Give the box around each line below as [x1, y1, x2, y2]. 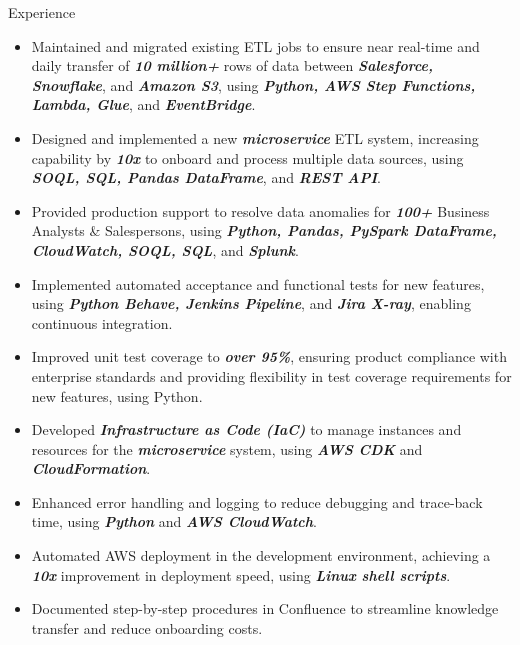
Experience [8, 2, 76, 22]
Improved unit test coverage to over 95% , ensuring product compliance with [31, 346, 507, 367]
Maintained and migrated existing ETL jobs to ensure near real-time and [31, 35, 480, 56]
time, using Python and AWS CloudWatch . [31, 511, 317, 532]
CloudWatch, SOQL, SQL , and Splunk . [31, 239, 299, 260]
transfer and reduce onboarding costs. [31, 617, 263, 638]
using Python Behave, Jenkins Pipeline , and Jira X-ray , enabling [31, 293, 471, 314]
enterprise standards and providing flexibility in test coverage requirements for [31, 365, 512, 386]
